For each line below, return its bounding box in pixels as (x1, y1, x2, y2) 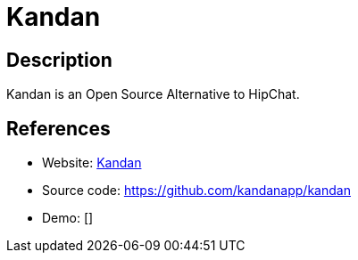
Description (6, 48, 112, 71)
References (6, 117, 111, 140)
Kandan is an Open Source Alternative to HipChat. (6, 86, 300, 102)
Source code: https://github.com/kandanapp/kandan (42, 183, 351, 199)
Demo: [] (42, 210, 94, 226)
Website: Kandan (42, 155, 142, 171)
